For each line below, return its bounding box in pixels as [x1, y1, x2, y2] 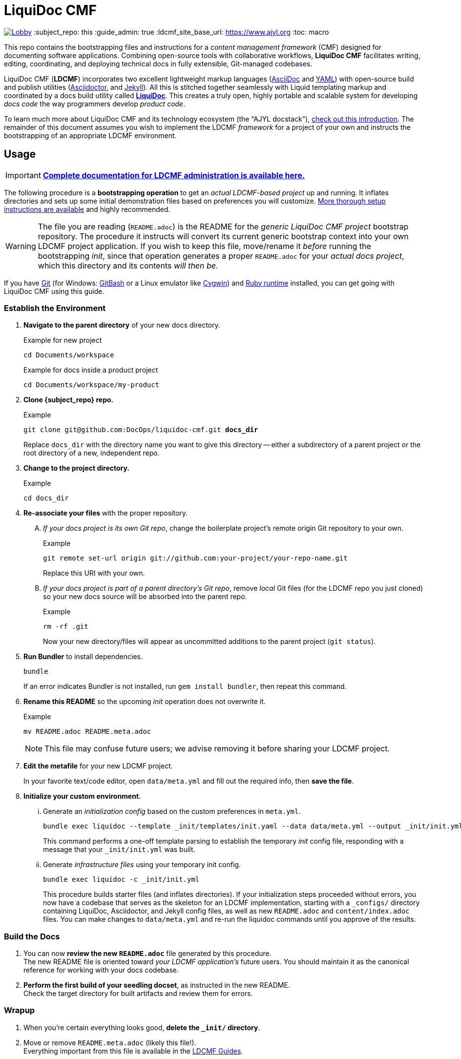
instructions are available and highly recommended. [4, 205, 170, 213]
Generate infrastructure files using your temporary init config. [43, 860, 241, 869]
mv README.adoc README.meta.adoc [23, 727, 151, 736]
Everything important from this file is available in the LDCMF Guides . [23, 1046, 243, 1055]
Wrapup [4, 1005, 35, 1016]
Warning [5, 241, 36, 251]
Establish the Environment [4, 303, 106, 313]
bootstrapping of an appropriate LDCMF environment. [4, 131, 177, 140]
